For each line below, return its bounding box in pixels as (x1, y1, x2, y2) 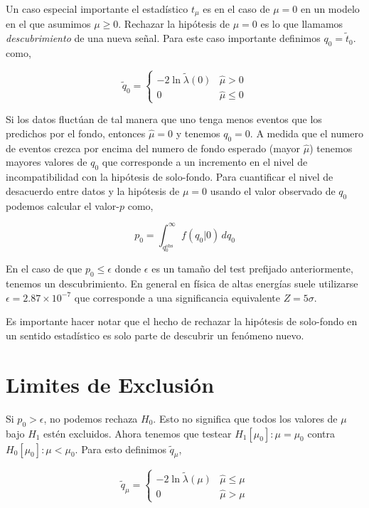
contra (307, 425, 336, 440)
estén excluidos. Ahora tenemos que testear (43, 425, 232, 440)
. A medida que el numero (250, 126, 363, 141)
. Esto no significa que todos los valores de (153, 411, 338, 425)
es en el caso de (203, 1, 270, 16)
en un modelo (300, 1, 360, 16)
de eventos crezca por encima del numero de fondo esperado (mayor (6, 140, 301, 155)
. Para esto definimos (75, 441, 166, 456)
